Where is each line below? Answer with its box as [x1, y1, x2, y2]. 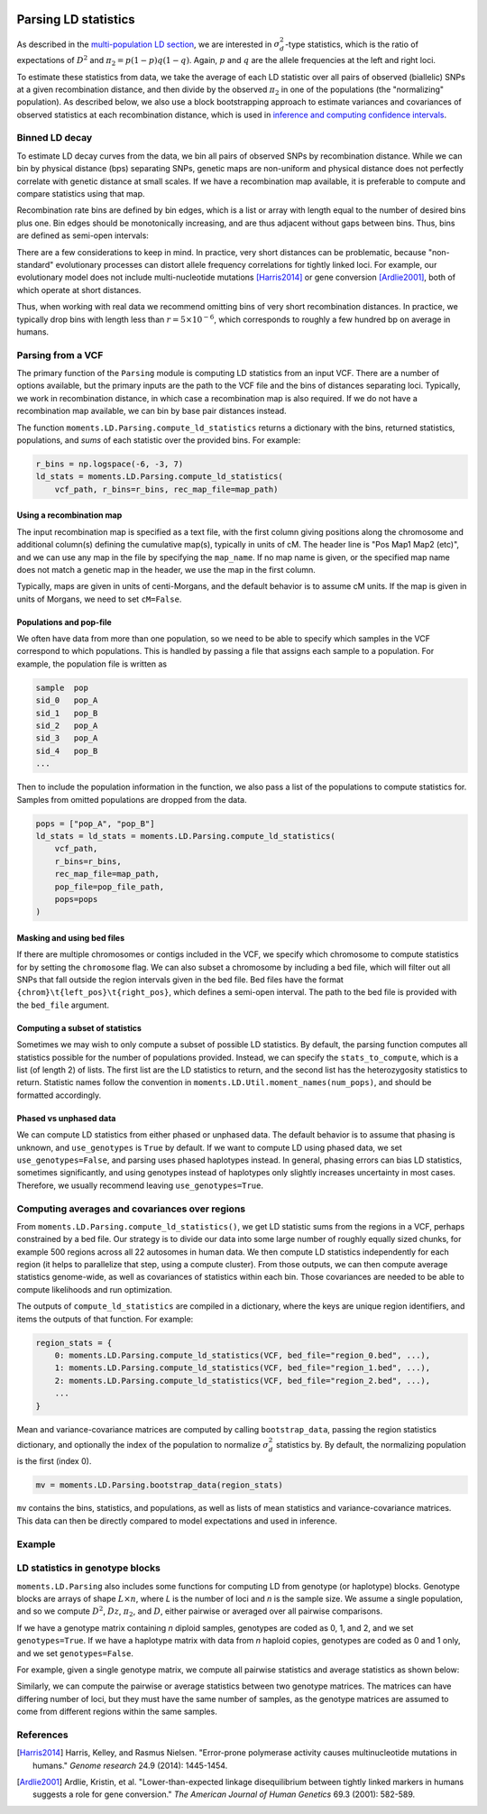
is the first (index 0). [16, 1455, 92, 1466]
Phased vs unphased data [16, 1112, 116, 1123]
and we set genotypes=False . [16, 1647, 134, 1659]
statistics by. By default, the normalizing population [275, 1439, 466, 1450]
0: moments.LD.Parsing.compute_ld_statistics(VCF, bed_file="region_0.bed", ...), [54, 1349, 431, 1360]
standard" [16, 259, 54, 270]
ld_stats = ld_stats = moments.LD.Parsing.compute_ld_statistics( [35, 831, 335, 841]
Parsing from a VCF [16, 348, 104, 361]
